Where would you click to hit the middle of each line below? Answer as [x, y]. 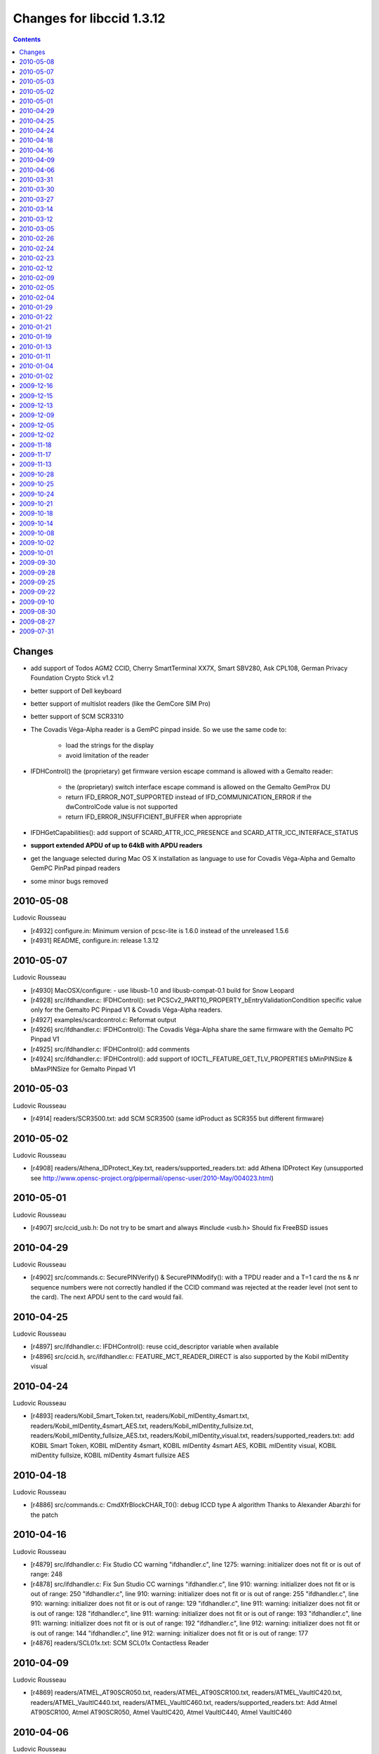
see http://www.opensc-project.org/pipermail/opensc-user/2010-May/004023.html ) [152, 1178]
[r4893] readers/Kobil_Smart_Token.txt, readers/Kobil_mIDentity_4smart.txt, [140, 1416]
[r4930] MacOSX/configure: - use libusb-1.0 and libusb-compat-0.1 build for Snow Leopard [162, 990]
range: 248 [47, 1574]
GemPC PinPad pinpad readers [75, 868]
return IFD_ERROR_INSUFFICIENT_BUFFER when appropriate [154, 817]
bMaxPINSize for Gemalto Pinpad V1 [83, 1069]
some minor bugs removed [69, 881]
